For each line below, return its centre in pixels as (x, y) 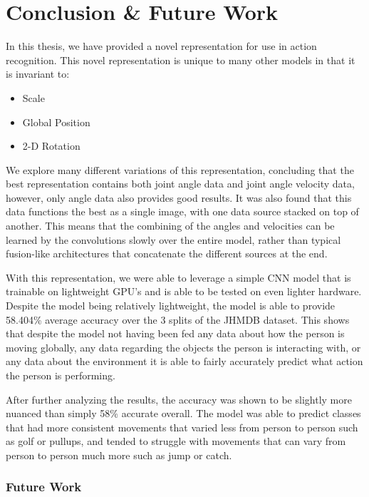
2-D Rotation (51, 146)
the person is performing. (61, 375)
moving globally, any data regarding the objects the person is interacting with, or (183, 347)
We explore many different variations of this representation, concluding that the (180, 169)
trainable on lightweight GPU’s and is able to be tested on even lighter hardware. (184, 291)
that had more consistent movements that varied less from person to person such (182, 427)
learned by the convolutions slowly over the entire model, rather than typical (173, 239)
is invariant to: (38, 74)
